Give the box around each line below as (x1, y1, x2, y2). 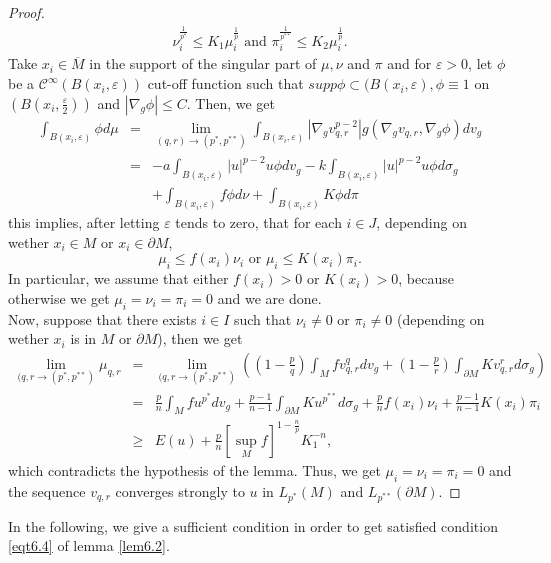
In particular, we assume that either (8, 268, 229, 289)
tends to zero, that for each (175, 212, 342, 233)
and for (387, 53, 432, 74)
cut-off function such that (147, 73, 304, 94)
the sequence (8, 480, 86, 501)
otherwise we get (8, 287, 110, 308)
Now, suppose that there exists (8, 308, 197, 329)
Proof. (8, 2, 45, 22)
